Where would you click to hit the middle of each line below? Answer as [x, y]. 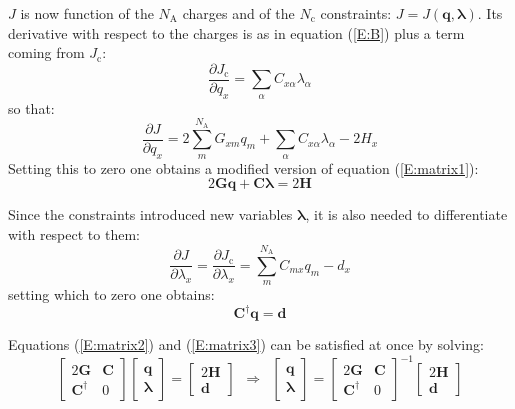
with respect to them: [74, 234]
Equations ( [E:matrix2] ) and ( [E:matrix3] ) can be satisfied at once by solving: [246, 344]
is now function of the [87, 13]
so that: [31, 107]
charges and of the [238, 13]
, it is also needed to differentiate [406, 214]
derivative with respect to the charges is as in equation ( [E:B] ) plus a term [236, 32]
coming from [46, 52]
